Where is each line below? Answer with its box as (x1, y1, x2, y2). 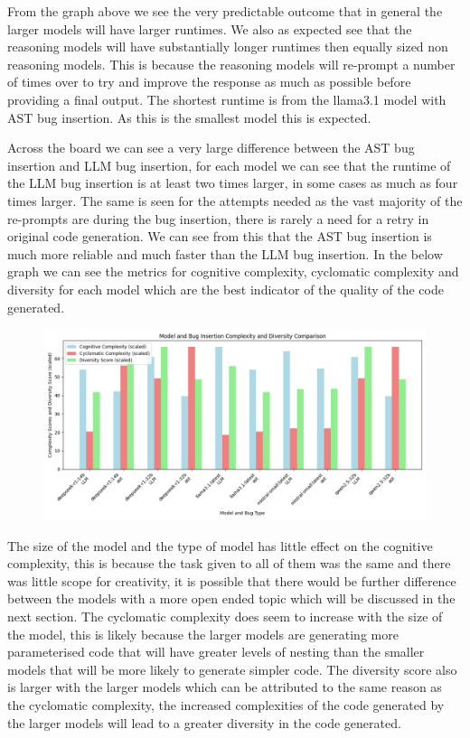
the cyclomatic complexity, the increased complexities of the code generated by (7, 696, 445, 715)
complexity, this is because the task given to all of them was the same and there (7, 554, 451, 573)
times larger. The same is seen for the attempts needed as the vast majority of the (7, 191, 463, 210)
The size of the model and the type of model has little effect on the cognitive (7, 536, 433, 555)
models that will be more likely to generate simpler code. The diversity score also (7, 659, 457, 678)
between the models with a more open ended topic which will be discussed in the (7, 589, 456, 608)
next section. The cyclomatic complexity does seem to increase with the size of (7, 607, 443, 626)
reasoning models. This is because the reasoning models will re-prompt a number (7, 54, 456, 73)
